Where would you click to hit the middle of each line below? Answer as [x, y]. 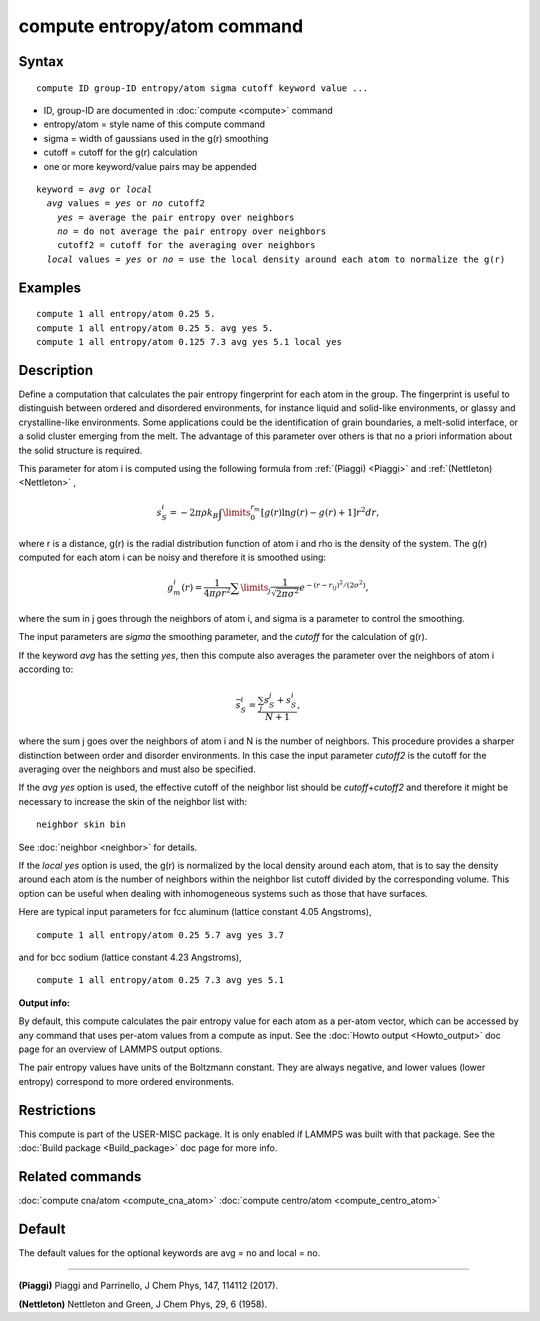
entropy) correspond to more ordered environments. [126, 1081]
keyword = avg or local [94, 189]
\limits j [256, 589]
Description [56, 370]
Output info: [44, 1002]
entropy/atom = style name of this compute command [154, 124]
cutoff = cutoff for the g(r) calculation [120, 152]
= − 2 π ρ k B [194, 514]
